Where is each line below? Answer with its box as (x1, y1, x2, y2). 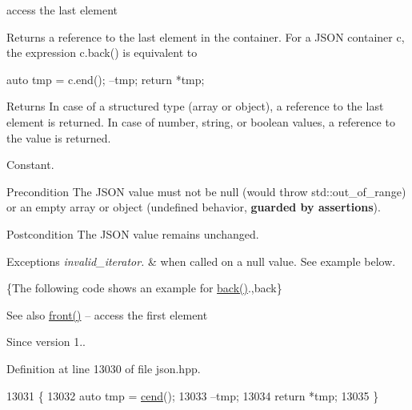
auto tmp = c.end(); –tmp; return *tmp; (6, 70, 205, 87)
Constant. (6, 156, 54, 173)
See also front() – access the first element (6, 306, 208, 323)
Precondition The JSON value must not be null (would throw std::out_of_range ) (6, 183, 406, 199)
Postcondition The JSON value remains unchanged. (6, 225, 259, 242)
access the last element (6, 2, 118, 18)
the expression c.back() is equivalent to (6, 44, 198, 61)
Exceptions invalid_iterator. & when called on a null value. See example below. (6, 252, 396, 269)
